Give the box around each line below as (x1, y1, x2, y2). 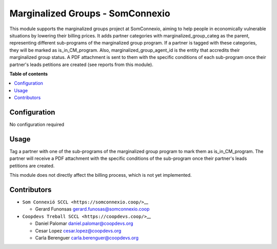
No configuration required (9, 121, 64, 128)
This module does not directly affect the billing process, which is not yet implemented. (9, 172, 192, 178)
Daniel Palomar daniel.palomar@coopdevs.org (35, 220, 133, 226)
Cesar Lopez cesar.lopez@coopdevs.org (35, 227, 122, 234)
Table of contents (9, 71, 48, 77)
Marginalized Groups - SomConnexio (9, 8, 170, 19)
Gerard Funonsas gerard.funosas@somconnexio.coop (35, 206, 150, 212)
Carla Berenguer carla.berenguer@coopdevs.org (35, 235, 138, 241)
